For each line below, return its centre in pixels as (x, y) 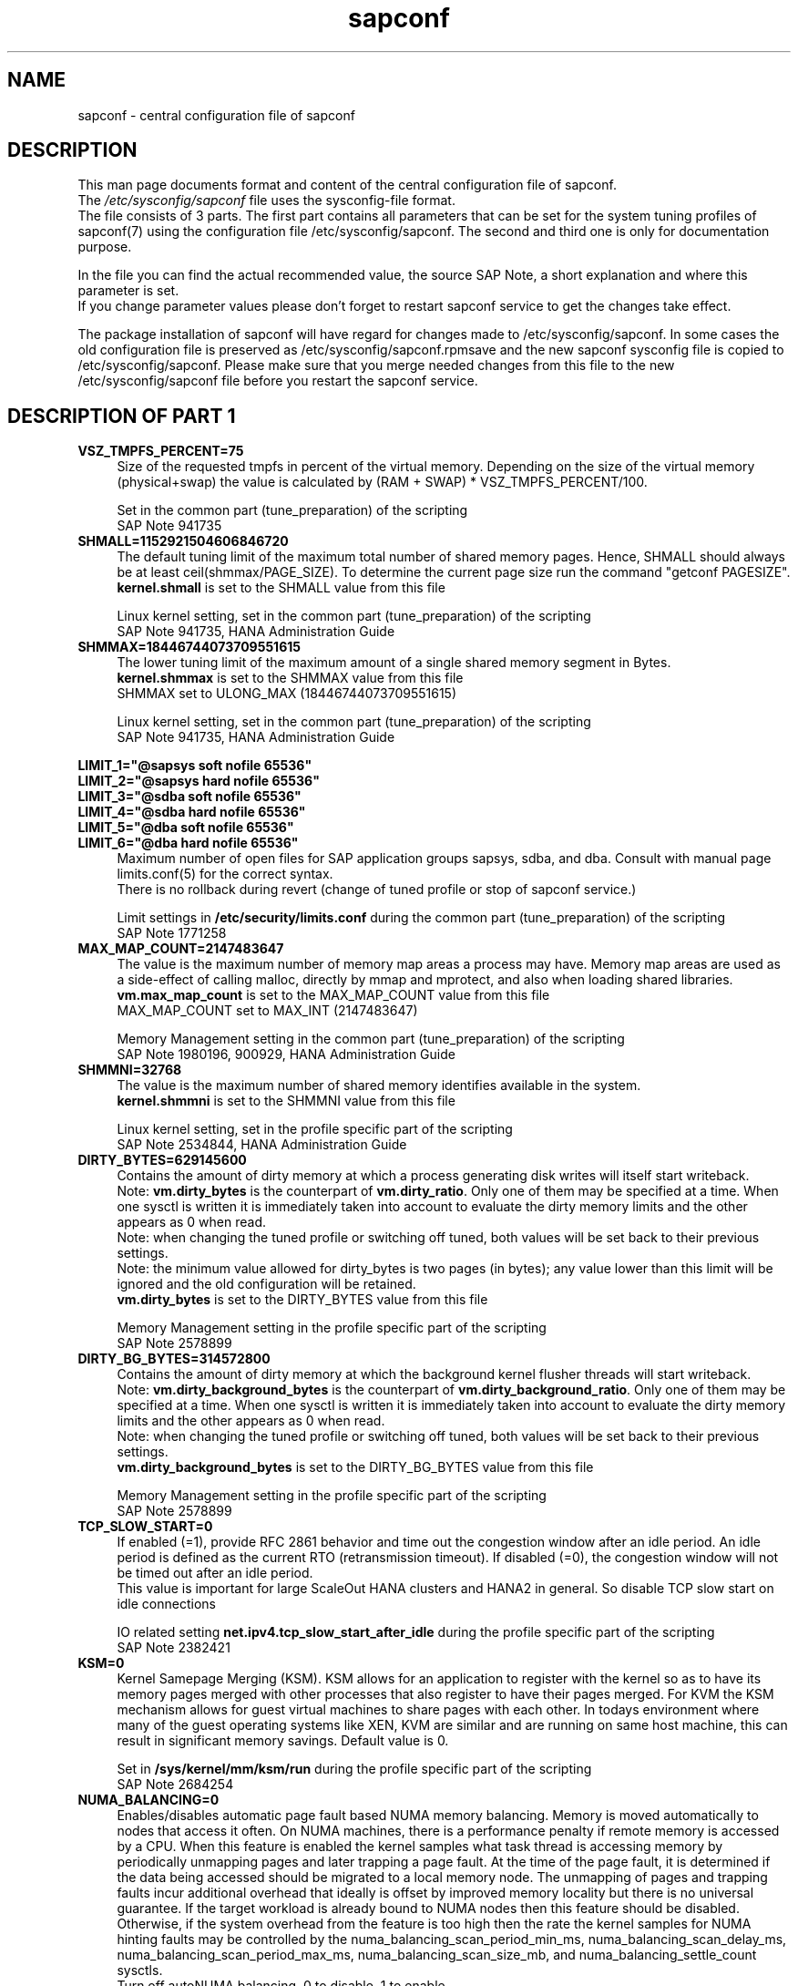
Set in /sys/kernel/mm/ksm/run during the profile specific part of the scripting (354, 1769)
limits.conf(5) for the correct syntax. (225, 874)
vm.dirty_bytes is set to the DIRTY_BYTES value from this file (302, 1300)
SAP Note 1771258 (172, 933)
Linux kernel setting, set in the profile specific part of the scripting (315, 1129)
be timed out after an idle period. (215, 1573)
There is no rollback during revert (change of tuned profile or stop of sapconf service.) (377, 890)
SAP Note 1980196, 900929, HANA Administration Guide (286, 1055)
